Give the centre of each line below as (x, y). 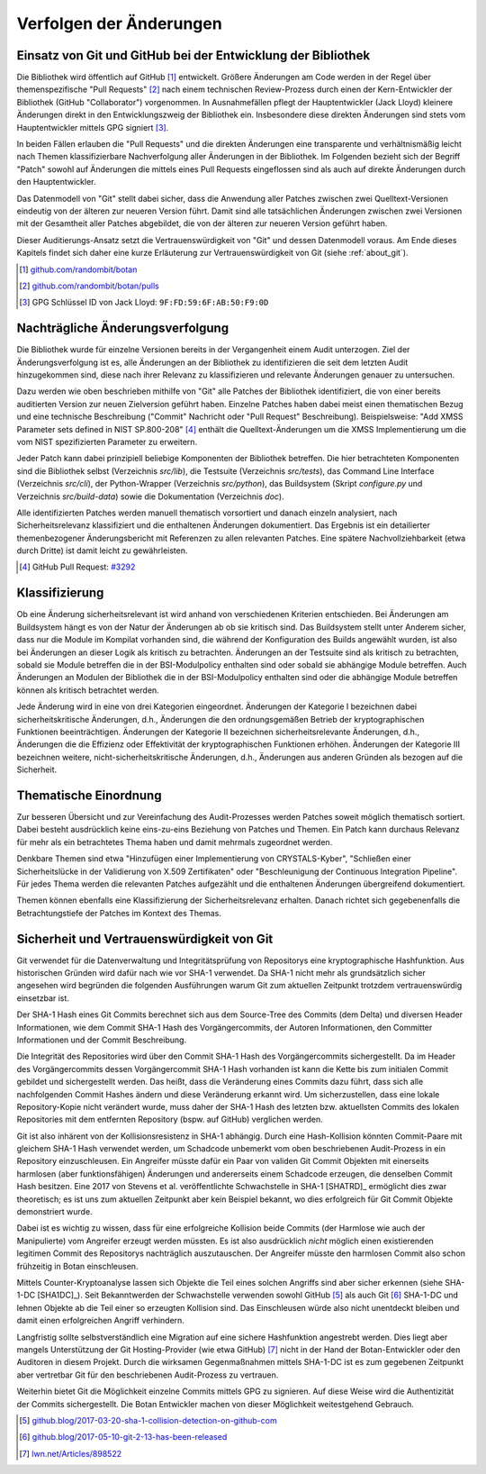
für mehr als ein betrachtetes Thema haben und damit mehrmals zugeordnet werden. (175, 842)
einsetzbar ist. (43, 998)
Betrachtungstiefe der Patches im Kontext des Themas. (119, 913)
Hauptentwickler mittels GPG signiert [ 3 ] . (93, 127)
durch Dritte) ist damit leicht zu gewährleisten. (102, 550)
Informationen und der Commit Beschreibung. (102, 1040)
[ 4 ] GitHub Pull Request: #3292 (77, 567)
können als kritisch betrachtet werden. (88, 690)
